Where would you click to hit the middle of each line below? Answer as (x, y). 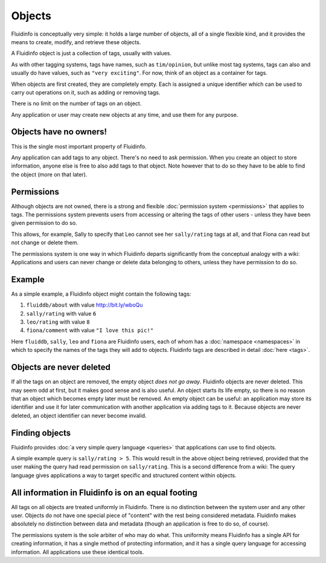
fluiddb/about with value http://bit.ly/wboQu (85, 305)
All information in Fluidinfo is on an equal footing (104, 493)
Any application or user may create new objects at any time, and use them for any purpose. (125, 114)
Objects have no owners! (59, 132)
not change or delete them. (45, 242)
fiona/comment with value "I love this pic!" (90, 330)
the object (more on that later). (49, 174)
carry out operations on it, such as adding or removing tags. (86, 92)
